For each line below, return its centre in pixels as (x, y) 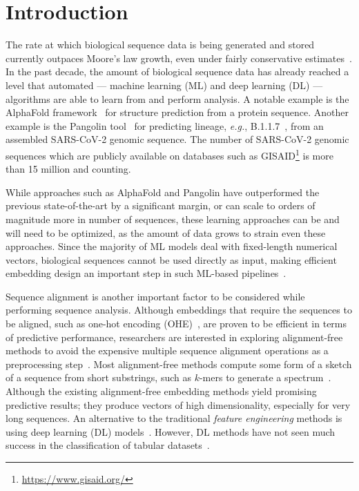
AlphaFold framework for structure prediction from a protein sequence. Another (177, 112)
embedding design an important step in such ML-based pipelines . (146, 273)
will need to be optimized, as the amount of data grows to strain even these (166, 232)
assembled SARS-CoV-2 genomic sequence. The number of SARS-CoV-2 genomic (177, 139)
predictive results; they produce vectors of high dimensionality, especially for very (178, 404)
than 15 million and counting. (68, 169)
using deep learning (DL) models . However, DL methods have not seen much (171, 431)
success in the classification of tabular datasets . (108, 445)
